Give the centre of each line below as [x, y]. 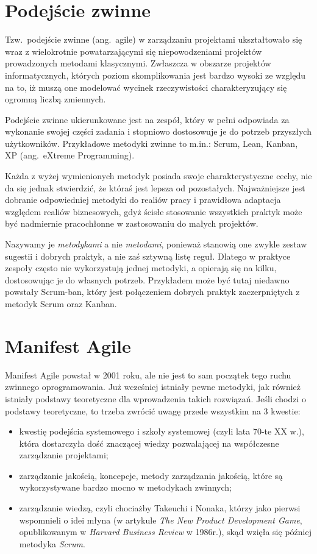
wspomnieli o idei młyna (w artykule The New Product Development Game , [161, 520]
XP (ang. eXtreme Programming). [70, 155]
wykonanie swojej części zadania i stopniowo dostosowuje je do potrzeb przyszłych [158, 131]
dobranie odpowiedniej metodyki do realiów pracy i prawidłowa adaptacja [143, 200]
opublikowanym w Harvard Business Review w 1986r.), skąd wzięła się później [165, 532]
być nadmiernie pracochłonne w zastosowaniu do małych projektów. [132, 223]
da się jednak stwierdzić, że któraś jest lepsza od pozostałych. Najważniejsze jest [155, 187]
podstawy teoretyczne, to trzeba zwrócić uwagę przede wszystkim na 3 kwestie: [153, 410]
